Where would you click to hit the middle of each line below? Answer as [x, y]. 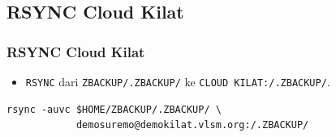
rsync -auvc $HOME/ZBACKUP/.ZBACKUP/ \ [114, 109]
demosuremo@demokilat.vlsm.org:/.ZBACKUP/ [192, 125]
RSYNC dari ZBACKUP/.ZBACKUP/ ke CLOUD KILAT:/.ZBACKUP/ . [178, 81]
